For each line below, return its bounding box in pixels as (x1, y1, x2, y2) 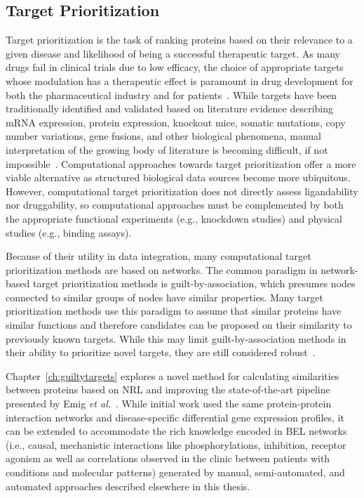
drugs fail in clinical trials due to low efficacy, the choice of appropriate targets (6, 60, 344, 74)
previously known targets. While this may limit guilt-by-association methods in (6, 331, 346, 346)
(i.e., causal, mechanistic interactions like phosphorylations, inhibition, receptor (6, 437, 346, 452)
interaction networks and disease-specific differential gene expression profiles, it (6, 409, 344, 424)
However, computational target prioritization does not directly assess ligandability (6, 183, 358, 198)
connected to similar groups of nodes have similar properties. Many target (6, 289, 323, 304)
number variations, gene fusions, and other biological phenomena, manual (6, 129, 321, 143)
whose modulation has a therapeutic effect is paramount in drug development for (6, 73, 353, 88)
